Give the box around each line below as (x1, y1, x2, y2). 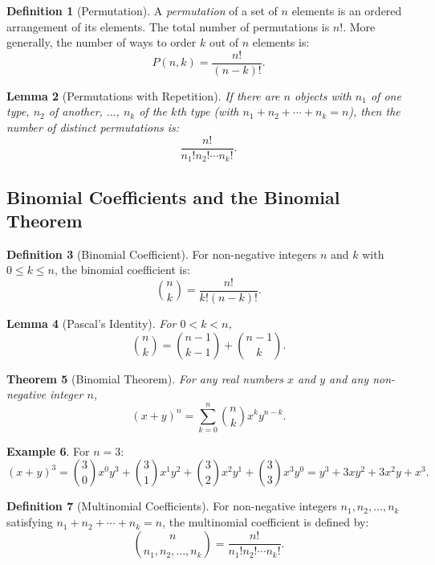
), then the (348, 103, 400, 120)
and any (329, 370, 369, 387)
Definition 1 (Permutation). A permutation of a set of (6, 2, 278, 18)
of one (370, 87, 401, 104)
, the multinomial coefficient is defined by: (162, 514, 369, 530)
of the (139, 103, 167, 120)
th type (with (177, 103, 239, 120)
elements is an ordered (291, 2, 402, 18)
